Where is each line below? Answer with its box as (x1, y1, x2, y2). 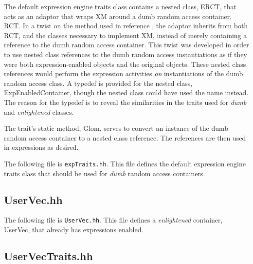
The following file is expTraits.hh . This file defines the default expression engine (4, 158, 246, 168)
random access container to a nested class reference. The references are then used (4, 132, 246, 142)
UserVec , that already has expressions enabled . (4, 224, 144, 235)
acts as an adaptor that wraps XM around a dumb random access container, (4, 11, 232, 21)
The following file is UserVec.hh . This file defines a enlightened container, (4, 215, 223, 225)
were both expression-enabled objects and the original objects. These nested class (4, 59, 246, 69)
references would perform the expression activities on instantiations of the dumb (4, 68, 243, 79)
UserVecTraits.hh (4, 248, 93, 263)
